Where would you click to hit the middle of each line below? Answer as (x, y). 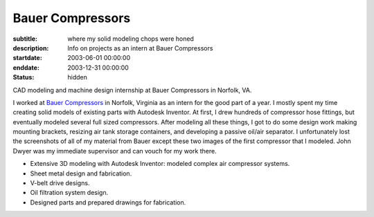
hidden (78, 77)
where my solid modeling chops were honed (131, 39)
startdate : (28, 58)
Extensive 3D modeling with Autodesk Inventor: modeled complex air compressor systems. (160, 164)
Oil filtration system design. (69, 193)
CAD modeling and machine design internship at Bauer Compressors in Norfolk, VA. (132, 90)
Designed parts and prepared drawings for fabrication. (108, 202)
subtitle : (25, 39)
